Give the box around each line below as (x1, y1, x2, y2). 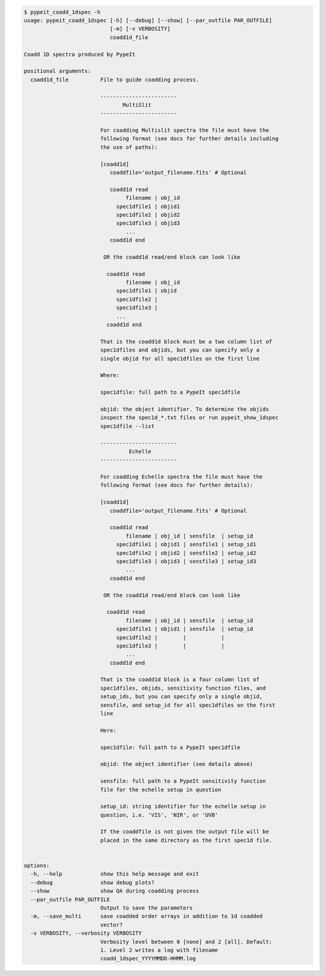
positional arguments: (24, 68, 91, 75)
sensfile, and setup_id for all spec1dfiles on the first (100, 701, 276, 708)
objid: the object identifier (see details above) (100, 761, 254, 768)
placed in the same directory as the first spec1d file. (100, 836, 273, 844)
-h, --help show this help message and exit (30, 870, 199, 878)
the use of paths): (100, 144, 158, 150)
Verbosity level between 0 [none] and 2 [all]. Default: (100, 938, 273, 945)
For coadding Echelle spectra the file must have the (100, 474, 263, 480)
